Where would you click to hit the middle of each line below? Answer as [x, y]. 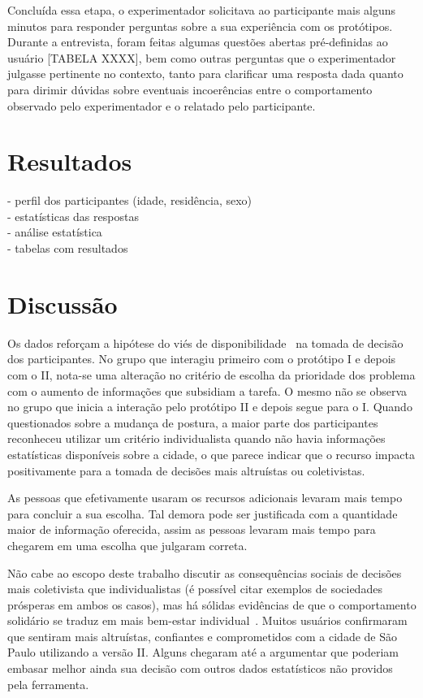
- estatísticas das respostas [73, 216]
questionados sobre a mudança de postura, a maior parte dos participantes [193, 422]
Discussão [63, 303]
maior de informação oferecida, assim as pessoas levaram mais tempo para [192, 529]
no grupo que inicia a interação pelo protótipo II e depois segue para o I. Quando [210, 407]
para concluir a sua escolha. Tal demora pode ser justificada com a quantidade [203, 513]
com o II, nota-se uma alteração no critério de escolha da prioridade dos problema [211, 374]
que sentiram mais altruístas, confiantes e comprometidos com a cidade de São [203, 636]
